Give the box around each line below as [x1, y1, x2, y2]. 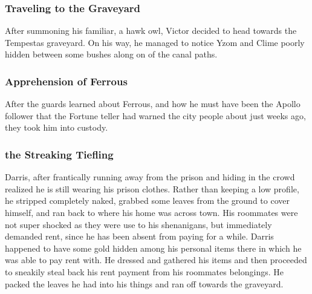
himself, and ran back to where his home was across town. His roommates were [5, 206, 298, 218]
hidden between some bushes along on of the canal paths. [5, 48, 218, 60]
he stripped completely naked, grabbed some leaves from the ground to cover [5, 194, 290, 207]
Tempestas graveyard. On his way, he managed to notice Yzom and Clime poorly [5, 36, 305, 48]
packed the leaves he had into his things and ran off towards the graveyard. [5, 277, 284, 290]
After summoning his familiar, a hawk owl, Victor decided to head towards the [5, 24, 297, 37]
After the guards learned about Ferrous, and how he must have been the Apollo [5, 97, 301, 110]
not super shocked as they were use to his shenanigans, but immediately [5, 218, 272, 230]
